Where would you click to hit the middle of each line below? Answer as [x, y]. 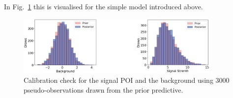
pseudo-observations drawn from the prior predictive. [103, 89]
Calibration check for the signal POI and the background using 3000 [127, 80]
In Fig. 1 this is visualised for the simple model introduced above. [103, 6]
